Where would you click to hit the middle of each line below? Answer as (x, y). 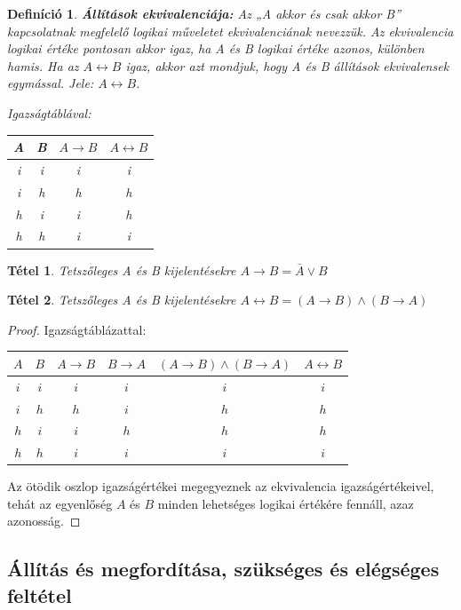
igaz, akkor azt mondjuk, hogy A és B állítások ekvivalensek (287, 65)
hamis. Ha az (43, 65)
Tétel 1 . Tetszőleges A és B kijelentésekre (122, 269)
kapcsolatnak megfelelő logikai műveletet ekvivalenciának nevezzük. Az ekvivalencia (230, 31)
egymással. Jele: (51, 83)
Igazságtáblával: (49, 112)
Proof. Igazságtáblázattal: (77, 329)
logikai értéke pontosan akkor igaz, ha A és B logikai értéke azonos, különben (216, 48)
